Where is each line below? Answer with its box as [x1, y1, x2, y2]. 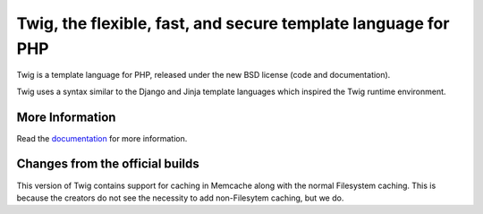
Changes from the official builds [16, 157, 200, 172]
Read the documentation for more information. [16, 133, 188, 143]
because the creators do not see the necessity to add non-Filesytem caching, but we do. [16, 193, 344, 203]
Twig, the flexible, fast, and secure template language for [16, 13, 450, 33]
